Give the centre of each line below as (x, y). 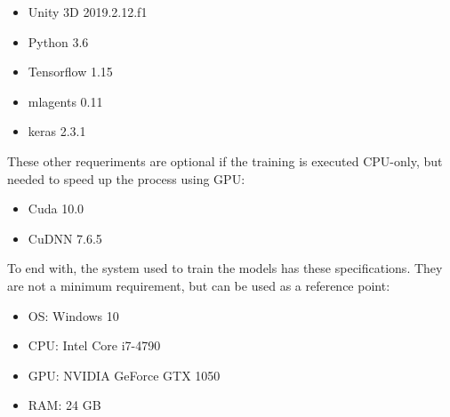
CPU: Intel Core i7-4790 (94, 345)
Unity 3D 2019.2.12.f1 (88, 12)
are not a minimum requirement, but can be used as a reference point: (199, 285)
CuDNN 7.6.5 (65, 238)
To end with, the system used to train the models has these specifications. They (225, 268)
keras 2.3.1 (57, 131)
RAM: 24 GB (64, 405)
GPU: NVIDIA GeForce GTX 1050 (124, 375)
